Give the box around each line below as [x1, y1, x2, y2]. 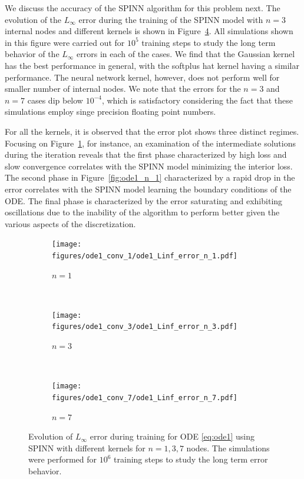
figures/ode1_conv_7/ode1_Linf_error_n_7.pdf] [52, 393, 237, 402]
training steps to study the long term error [114, 453, 268, 465]
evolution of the [5, 13, 62, 25]
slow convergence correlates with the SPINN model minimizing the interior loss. [5, 159, 293, 172]
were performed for [28, 453, 97, 465]
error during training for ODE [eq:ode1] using [90, 430, 255, 443]
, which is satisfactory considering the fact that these [101, 94, 293, 106]
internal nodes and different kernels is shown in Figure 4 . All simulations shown [5, 25, 293, 37]
